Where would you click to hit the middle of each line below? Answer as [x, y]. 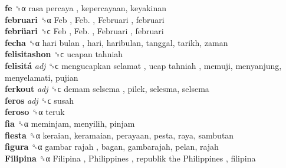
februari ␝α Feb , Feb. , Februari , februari [85, 19]
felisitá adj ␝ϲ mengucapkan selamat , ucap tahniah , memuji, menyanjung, [143, 65]
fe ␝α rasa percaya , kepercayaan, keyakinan [86, 8]
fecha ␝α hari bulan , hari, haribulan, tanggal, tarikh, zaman [116, 42]
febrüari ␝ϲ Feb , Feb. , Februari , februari [84, 31]
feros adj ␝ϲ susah [39, 100]
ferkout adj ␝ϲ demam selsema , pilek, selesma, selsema [107, 89]
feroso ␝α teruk [35, 112]
